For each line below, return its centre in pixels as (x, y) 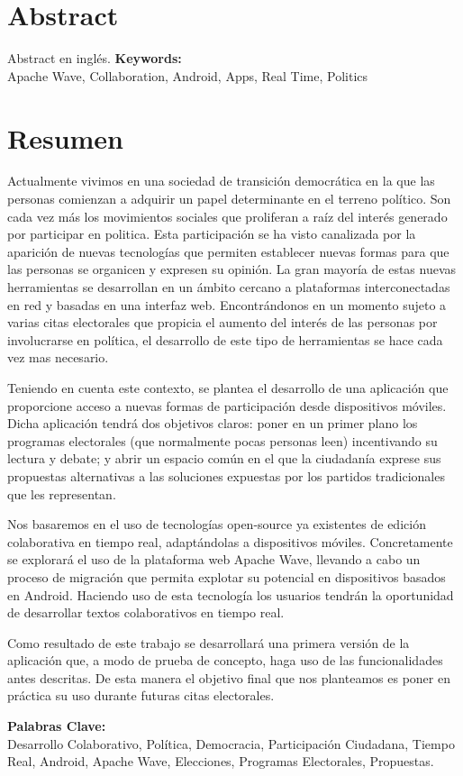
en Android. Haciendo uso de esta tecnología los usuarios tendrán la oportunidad (231, 594)
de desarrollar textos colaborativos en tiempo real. (146, 612)
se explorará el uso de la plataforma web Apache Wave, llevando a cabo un (214, 559)
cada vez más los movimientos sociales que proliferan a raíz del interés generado (227, 216)
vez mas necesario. (58, 357)
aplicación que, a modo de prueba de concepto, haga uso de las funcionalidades (225, 660)
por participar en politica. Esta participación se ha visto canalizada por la (212, 234)
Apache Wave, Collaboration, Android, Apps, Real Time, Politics (188, 75)
